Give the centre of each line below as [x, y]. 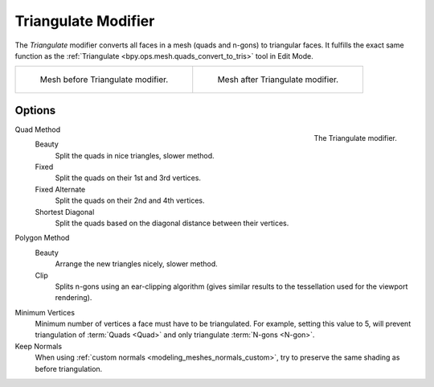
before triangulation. [69, 368]
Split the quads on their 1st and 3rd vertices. [128, 178]
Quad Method [37, 130]
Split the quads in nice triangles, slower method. [135, 155]
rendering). [74, 298]
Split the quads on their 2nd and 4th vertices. [130, 200]
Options [35, 110]
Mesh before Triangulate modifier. [104, 80]
